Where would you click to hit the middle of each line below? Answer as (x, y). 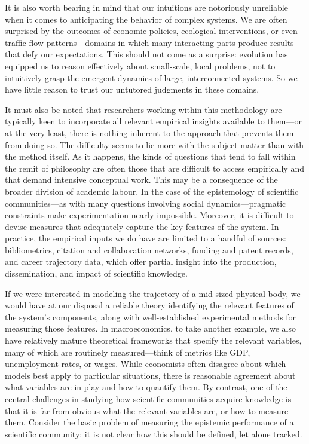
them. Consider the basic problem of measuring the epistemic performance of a (149, 422)
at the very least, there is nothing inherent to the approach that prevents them (149, 132)
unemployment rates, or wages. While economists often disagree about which (146, 364)
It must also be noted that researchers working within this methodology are (143, 109)
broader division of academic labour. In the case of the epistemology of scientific (152, 191)
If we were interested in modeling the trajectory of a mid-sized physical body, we (153, 293)
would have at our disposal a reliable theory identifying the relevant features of (149, 305)
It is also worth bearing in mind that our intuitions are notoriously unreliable (146, 7)
